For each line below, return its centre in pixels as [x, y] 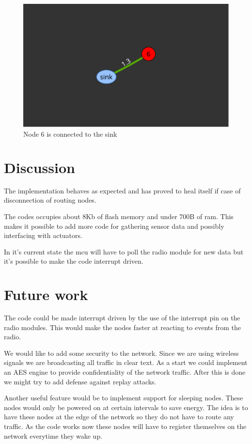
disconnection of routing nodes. [50, 200]
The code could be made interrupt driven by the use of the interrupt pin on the [122, 318]
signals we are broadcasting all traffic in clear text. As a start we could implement [126, 362]
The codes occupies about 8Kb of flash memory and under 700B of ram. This [119, 216]
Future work [46, 294]
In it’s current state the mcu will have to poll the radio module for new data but [124, 251]
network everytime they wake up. [53, 436]
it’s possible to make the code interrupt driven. [74, 261]
